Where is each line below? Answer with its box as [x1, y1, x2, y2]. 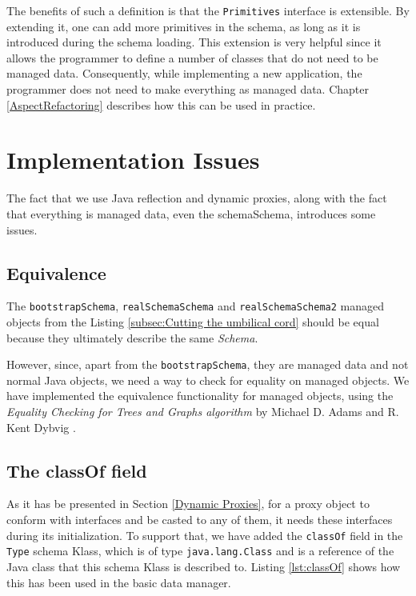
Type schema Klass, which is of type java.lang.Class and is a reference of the [6, 542, 394, 559]
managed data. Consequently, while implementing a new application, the [6, 65, 362, 82]
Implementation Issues [6, 143, 260, 176]
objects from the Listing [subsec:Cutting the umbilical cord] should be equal [6, 313, 379, 330]
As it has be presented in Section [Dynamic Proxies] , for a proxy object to [6, 495, 370, 512]
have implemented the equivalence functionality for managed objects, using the [6, 387, 394, 404]
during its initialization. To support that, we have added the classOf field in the [6, 526, 403, 543]
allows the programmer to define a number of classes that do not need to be [6, 49, 378, 66]
